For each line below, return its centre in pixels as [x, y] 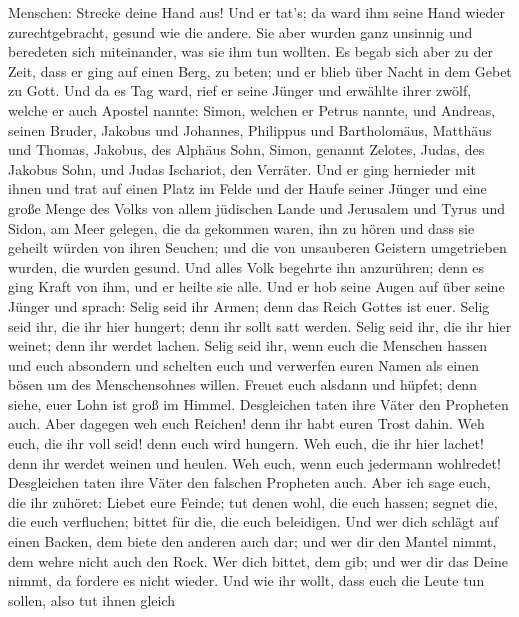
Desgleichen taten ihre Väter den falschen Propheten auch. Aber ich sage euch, [249, 482]
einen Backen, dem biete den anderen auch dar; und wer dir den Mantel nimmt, [252, 541]
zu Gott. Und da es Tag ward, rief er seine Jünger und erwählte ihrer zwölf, [240, 90]
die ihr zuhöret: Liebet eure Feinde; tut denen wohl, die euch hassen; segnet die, [253, 501]
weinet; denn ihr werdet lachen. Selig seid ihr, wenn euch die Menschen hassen [248, 345]
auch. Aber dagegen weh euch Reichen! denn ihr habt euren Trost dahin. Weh [246, 423]
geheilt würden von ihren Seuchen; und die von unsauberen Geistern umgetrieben [257, 247]
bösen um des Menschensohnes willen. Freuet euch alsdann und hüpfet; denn [242, 384]
